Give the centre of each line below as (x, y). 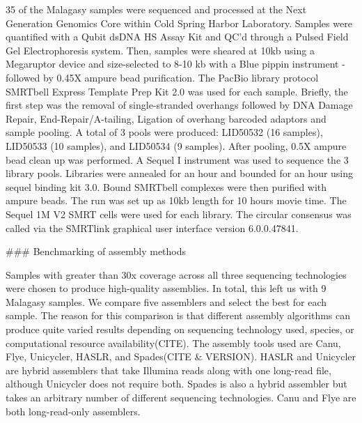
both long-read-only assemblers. (73, 411)
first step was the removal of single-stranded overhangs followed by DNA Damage (179, 105)
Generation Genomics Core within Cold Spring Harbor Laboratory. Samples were (179, 23)
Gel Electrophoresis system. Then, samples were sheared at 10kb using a (160, 50)
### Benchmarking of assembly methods (96, 251)
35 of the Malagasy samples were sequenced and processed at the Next (156, 9)
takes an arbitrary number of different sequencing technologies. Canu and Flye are (181, 398)
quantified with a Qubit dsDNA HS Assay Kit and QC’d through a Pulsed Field (177, 37)
